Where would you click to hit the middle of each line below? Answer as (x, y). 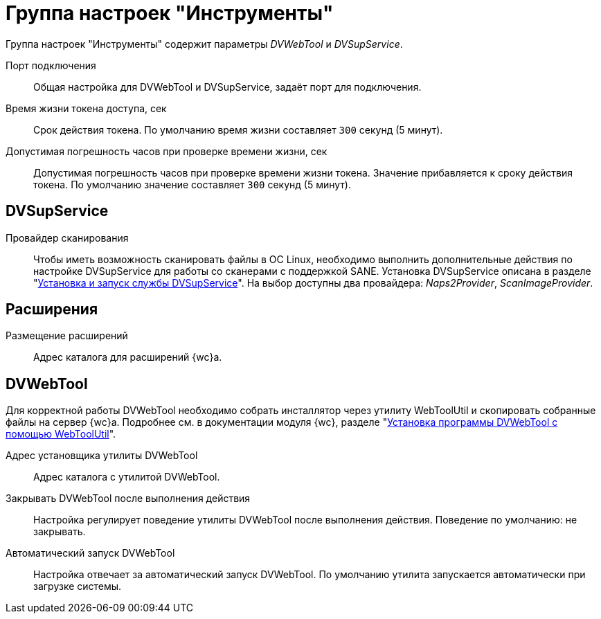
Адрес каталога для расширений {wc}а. (128, 357)
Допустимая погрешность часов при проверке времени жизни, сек (167, 151)
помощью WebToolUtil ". (61, 434)
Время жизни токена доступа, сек (86, 108)
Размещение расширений (67, 336)
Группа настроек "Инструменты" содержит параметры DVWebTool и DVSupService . (204, 44)
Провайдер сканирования (67, 237)
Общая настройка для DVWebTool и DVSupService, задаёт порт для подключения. (227, 87)
